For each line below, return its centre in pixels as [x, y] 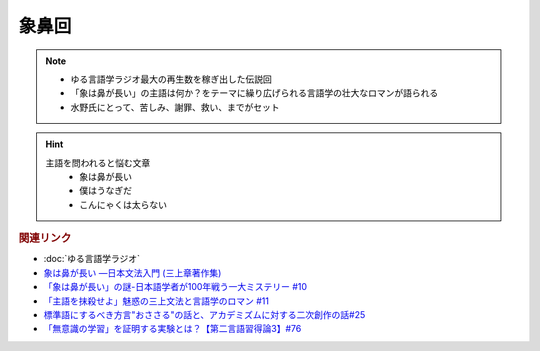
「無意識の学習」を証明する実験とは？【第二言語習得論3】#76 [172, 329]
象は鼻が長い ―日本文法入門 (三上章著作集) [132, 272]
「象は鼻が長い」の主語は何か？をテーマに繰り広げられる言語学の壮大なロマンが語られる [254, 93]
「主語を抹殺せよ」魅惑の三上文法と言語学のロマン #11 [156, 301]
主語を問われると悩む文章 [98, 162]
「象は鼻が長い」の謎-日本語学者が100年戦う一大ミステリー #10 [175, 287]
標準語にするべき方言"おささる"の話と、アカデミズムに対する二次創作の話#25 [204, 314]
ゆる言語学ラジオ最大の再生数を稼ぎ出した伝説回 [171, 79]
